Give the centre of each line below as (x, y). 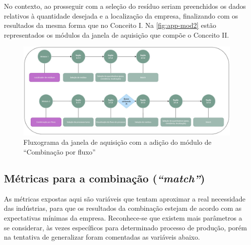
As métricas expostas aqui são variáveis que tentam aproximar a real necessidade (125, 198)
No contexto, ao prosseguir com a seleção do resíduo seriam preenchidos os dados (125, 6)
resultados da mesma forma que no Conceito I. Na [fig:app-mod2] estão (110, 25)
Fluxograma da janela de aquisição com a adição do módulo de (117, 142)
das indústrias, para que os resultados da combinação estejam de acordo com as (123, 208)
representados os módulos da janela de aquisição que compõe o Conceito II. (116, 34)
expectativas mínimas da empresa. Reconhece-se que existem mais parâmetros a (123, 217)
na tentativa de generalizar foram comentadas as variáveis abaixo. (102, 237)
